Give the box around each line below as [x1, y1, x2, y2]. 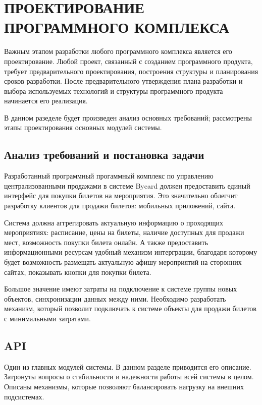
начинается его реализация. [4, 95, 88, 106]
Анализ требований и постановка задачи [4, 147, 204, 162]
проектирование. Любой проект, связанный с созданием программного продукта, [4, 55, 253, 66]
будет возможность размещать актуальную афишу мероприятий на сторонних [4, 257, 242, 267]
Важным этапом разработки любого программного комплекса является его [4, 46, 232, 56]
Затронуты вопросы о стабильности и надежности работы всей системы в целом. [4, 371, 254, 382]
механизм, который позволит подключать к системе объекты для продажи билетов [4, 303, 256, 314]
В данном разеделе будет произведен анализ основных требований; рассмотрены [4, 112, 252, 123]
